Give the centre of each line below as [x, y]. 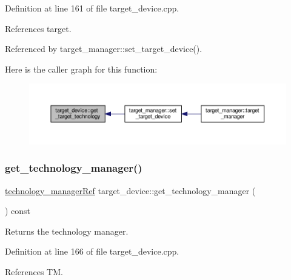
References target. [38, 28]
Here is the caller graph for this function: [81, 69]
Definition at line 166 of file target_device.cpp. [92, 251]
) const [18, 211]
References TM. [34, 271]
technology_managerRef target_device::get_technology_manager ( [130, 190]
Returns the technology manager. [67, 231]
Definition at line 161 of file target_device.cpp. [92, 8]
